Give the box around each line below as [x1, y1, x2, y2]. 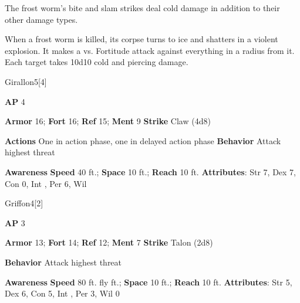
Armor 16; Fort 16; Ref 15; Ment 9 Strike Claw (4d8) [5, 115, 211, 127]
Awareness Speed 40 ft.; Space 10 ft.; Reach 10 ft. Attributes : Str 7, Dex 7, [5, 165, 296, 178]
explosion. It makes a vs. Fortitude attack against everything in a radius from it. [5, 44, 295, 56]
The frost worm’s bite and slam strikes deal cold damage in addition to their [5, 2, 280, 13]
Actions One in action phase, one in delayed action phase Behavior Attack [5, 134, 281, 147]
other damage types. [5, 13, 78, 25]
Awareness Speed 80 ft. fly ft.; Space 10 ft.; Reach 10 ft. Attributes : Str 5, [5, 275, 292, 288]
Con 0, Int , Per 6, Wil [5, 177, 87, 189]
